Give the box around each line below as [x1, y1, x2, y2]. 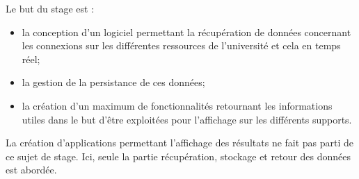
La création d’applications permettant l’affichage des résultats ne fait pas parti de [6, 135, 354, 150]
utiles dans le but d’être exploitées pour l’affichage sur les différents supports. [22, 112, 352, 126]
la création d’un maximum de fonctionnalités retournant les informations [22, 98, 333, 112]
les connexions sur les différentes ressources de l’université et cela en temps [22, 38, 341, 53]
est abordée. [6, 162, 57, 177]
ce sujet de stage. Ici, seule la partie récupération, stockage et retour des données [6, 148, 351, 163]
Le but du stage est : [6, 1, 95, 15]
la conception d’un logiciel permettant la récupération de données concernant [22, 24, 351, 39]
